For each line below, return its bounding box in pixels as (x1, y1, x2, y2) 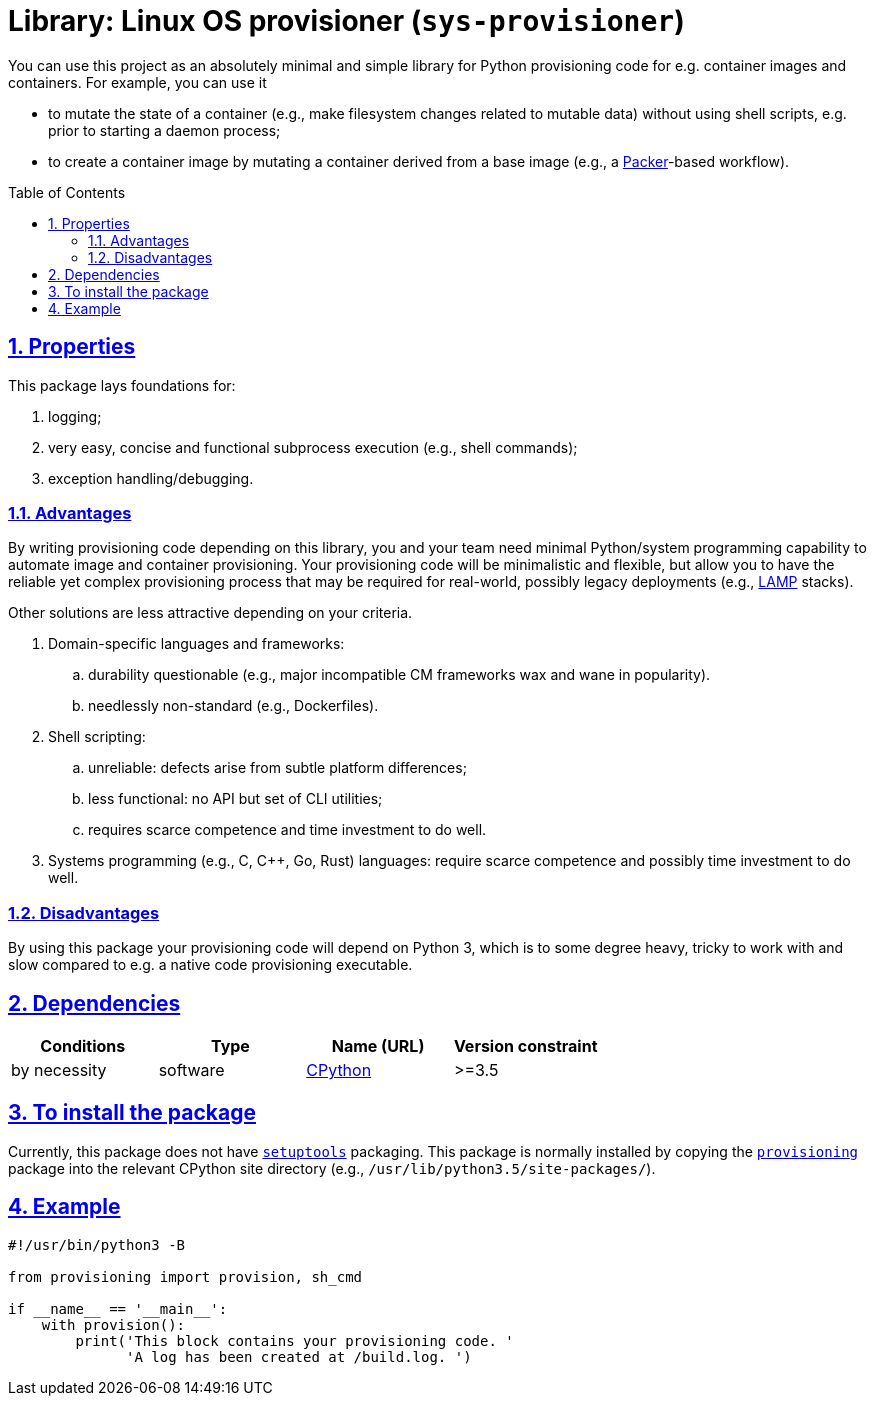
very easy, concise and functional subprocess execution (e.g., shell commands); (48, 438, 578, 456)
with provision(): (41, 1316, 186, 1333)
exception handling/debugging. (48, 469, 254, 487)
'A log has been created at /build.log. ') (126, 1348, 472, 1365)
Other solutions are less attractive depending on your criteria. (8, 604, 413, 622)
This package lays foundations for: (8, 376, 236, 394)
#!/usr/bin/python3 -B (8, 1236, 186, 1253)
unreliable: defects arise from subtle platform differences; (88, 759, 467, 777)
